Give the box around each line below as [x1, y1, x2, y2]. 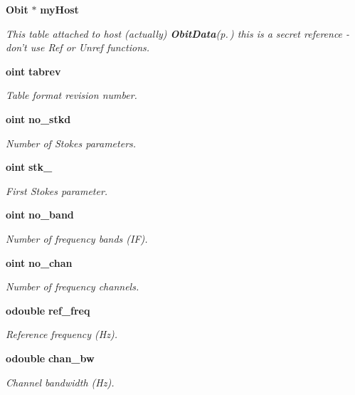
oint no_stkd [6, 111, 71, 126]
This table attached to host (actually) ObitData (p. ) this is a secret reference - [6, 26, 350, 41]
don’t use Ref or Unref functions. [6, 40, 150, 55]
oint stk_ [6, 159, 53, 174]
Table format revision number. [6, 88, 137, 102]
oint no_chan [6, 255, 73, 270]
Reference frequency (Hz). [6, 327, 117, 342]
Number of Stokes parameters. [6, 135, 137, 150]
